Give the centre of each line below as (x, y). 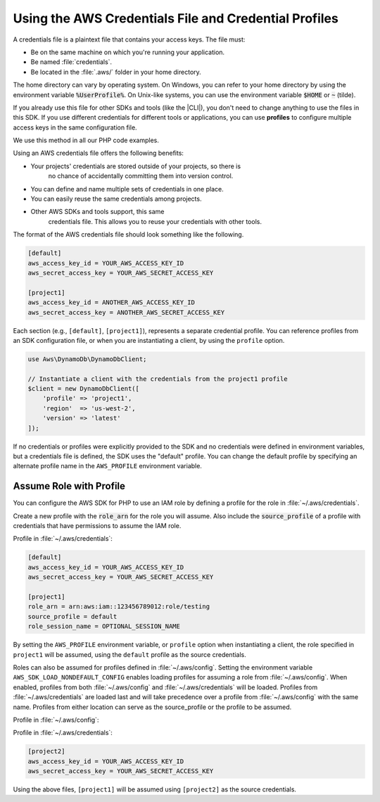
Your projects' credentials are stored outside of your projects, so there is (136, 166)
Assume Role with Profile (69, 486)
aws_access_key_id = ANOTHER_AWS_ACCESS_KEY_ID (111, 302)
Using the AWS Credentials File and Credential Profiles (176, 18)
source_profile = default (72, 616)
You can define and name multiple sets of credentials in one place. (127, 189)
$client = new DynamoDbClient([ (84, 389)
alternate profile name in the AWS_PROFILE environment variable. (107, 466)
